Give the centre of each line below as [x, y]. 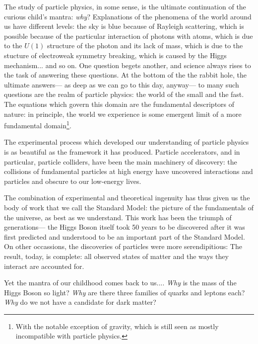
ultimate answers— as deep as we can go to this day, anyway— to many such [122, 84]
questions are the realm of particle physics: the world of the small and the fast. [124, 94]
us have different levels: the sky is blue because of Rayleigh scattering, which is [124, 26]
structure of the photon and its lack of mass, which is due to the [145, 45]
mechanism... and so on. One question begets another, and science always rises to [128, 65]
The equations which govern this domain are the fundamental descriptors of [119, 104]
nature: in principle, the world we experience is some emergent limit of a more [123, 114]
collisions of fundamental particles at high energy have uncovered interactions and [129, 171]
